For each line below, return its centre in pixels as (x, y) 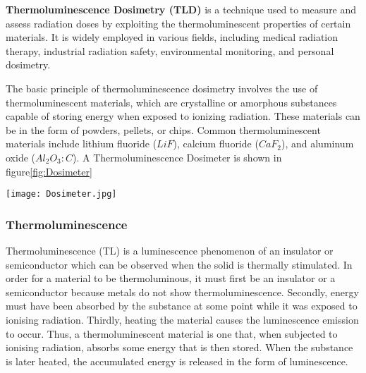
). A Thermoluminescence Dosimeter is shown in (177, 157)
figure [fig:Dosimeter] (49, 171)
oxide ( (20, 157)
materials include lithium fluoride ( (81, 143)
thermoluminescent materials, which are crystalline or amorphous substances (171, 102)
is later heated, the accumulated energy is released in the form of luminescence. (177, 361)
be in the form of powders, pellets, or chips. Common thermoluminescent (163, 129)
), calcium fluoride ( (216, 143)
